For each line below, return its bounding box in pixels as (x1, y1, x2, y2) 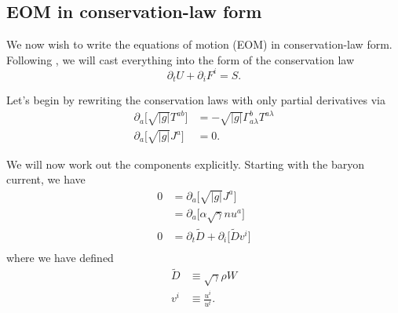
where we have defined (6, 249, 114, 265)
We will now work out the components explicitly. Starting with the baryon (6, 155, 365, 172)
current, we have (6, 171, 86, 187)
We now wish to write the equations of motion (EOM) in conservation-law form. (6, 36, 393, 53)
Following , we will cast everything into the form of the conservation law (6, 51, 355, 67)
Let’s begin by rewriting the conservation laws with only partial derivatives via (6, 92, 385, 108)
